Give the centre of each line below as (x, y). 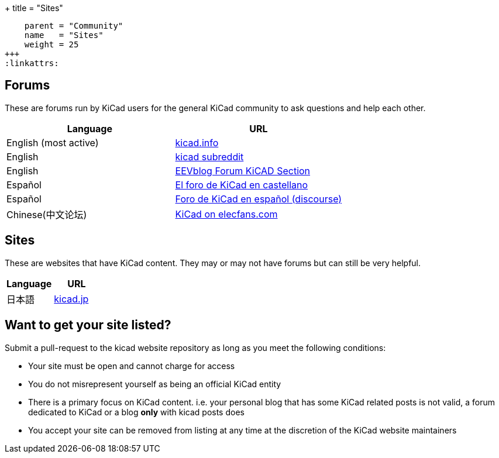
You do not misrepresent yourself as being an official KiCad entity (155, 384)
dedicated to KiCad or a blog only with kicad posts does (136, 412)
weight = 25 (51, 44)
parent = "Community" (74, 26)
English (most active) (53, 142)
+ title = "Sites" (34, 8)
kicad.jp (71, 299)
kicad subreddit (209, 156)
